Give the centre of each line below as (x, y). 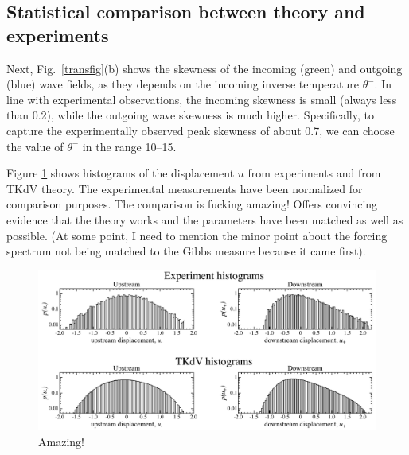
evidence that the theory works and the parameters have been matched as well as (205, 219)
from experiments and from (314, 173)
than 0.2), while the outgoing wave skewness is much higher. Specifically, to (190, 115)
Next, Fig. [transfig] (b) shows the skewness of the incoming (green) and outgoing (204, 68)
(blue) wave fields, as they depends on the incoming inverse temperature (183, 84)
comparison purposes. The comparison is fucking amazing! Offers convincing (192, 204)
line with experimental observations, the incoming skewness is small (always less (202, 99)
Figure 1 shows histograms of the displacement (121, 173)
